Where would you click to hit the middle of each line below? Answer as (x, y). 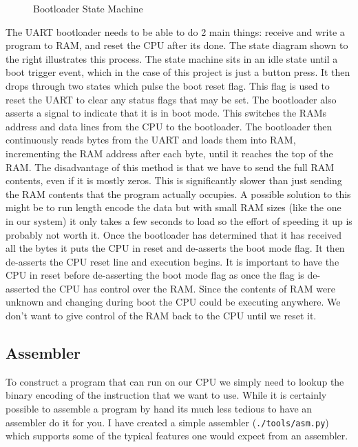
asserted (23, 288)
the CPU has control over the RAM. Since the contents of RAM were (189, 288)
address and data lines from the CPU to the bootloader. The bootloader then (169, 126)
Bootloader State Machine (88, 8)
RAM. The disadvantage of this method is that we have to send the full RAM (170, 167)
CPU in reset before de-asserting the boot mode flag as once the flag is (155, 275)
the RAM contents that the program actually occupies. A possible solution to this (178, 193)
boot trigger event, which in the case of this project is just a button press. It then (178, 72)
